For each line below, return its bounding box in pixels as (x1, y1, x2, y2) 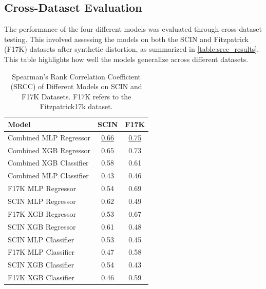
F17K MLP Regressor (8, 183, 77, 194)
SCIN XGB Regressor (8, 221, 76, 232)
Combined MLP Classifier (8, 170, 89, 181)
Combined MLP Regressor (8, 132, 91, 142)
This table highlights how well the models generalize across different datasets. (4, 53, 249, 64)
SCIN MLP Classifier (8, 234, 74, 244)
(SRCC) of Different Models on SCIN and (10, 81, 142, 92)
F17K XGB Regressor (8, 208, 77, 219)
